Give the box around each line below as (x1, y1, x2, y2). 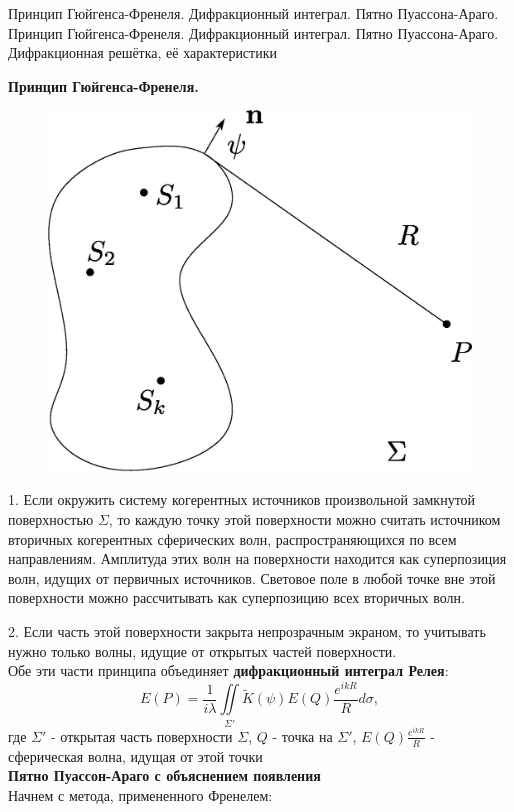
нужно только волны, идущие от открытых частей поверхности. (8, 640, 397, 661)
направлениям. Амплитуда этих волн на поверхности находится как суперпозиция (8, 548, 507, 569)
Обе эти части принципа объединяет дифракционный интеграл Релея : (8, 660, 449, 681)
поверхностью (8, 509, 94, 530)
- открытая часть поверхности (50, 725, 233, 746)
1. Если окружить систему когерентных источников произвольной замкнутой (8, 489, 476, 510)
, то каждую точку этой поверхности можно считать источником (108, 509, 501, 530)
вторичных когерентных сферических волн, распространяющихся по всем (8, 528, 457, 549)
